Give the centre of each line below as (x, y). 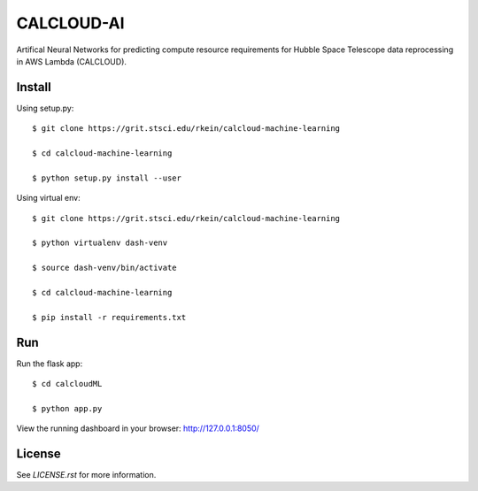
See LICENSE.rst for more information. (86, 475)
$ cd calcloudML (67, 384)
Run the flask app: (50, 364)
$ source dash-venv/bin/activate (104, 268)
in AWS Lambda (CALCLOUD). (72, 61)
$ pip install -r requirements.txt (109, 317)
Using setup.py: (45, 108)
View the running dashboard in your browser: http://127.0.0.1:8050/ (138, 428)
